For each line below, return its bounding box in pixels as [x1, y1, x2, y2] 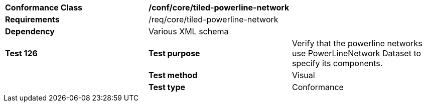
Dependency [5, 26, 55, 36]
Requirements [5, 14, 60, 24]
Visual [292, 70, 315, 80]
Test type [148, 82, 186, 92]
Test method [148, 70, 198, 80]
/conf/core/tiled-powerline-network [148, 2, 290, 12]
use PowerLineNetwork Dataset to [292, 48, 421, 58]
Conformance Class [5, 2, 83, 12]
